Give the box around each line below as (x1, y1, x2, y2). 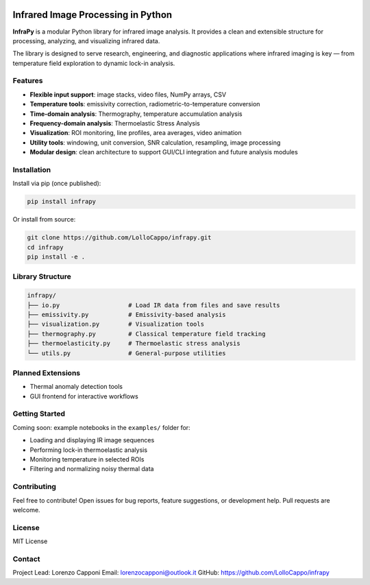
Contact (12, 554, 40, 564)
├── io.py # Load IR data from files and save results (27, 301, 280, 309)
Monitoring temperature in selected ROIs (29, 455, 145, 463)
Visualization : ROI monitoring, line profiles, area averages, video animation (29, 129, 242, 137)
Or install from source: (12, 215, 76, 224)
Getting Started (12, 409, 65, 418)
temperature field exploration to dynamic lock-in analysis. (12, 59, 175, 67)
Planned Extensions (12, 368, 81, 377)
